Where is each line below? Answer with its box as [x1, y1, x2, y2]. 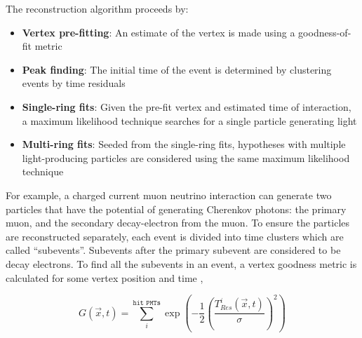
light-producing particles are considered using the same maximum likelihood [22, 150, 350, 165]
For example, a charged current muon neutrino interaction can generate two [6, 187, 332, 202]
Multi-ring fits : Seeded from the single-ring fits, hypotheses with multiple [22, 137, 346, 151]
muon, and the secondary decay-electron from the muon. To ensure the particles [6, 215, 350, 230]
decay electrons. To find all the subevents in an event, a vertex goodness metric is [6, 256, 357, 271]
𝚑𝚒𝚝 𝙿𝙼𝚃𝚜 [133, 299, 161, 306]
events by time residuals [22, 76, 126, 90]
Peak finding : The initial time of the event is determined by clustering [22, 62, 332, 76]
